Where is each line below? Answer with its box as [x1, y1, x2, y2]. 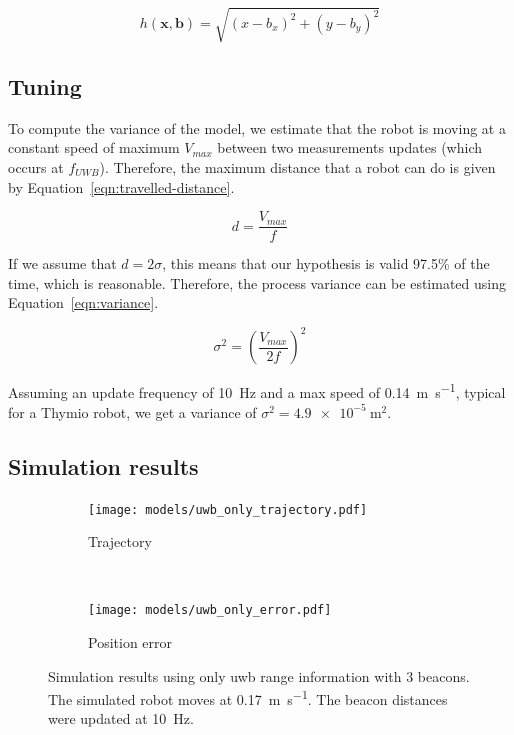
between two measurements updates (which [217, 137, 483, 158]
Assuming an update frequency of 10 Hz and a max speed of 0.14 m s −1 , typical [8, 379, 506, 403]
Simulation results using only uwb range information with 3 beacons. [48, 665, 470, 686]
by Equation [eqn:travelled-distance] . [8, 176, 235, 197]
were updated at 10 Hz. [48, 708, 194, 729]
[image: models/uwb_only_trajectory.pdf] [88, 502, 368, 517]
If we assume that [8, 253, 117, 274]
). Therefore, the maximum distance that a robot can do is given [99, 156, 496, 177]
